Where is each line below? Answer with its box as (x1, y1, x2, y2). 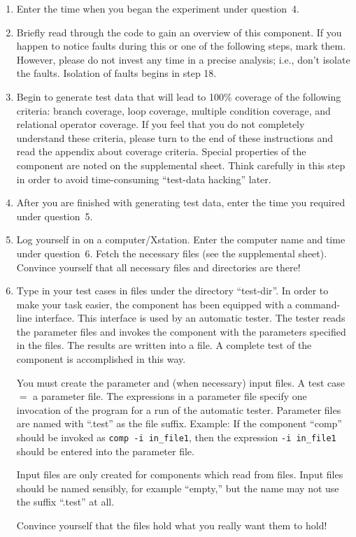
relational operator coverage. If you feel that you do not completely (16, 117, 305, 131)
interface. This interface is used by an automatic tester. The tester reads (35, 310, 346, 325)
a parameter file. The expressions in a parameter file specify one (33, 389, 307, 403)
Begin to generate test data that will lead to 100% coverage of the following (16, 89, 341, 103)
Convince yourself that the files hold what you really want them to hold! (16, 518, 327, 533)
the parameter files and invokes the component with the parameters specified (16, 324, 346, 338)
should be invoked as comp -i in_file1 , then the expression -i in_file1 (16, 430, 336, 445)
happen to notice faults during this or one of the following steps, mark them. (16, 38, 346, 53)
